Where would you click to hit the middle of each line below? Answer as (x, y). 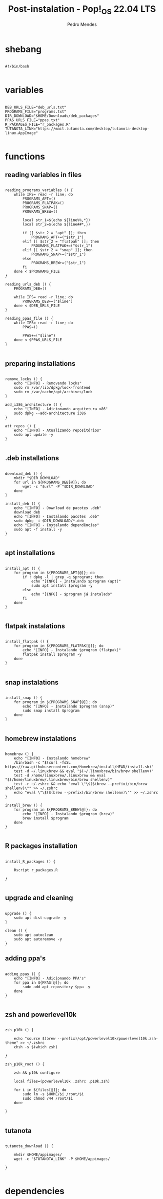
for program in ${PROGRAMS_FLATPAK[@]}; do (59, 646)
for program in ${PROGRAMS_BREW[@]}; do (55, 810)
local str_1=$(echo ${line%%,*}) (57, 220)
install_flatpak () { (27, 642)
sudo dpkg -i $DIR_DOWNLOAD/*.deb (49, 521)
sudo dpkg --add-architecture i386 (50, 413)
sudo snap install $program (51, 711)
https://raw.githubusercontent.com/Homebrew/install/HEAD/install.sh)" (79, 767)
